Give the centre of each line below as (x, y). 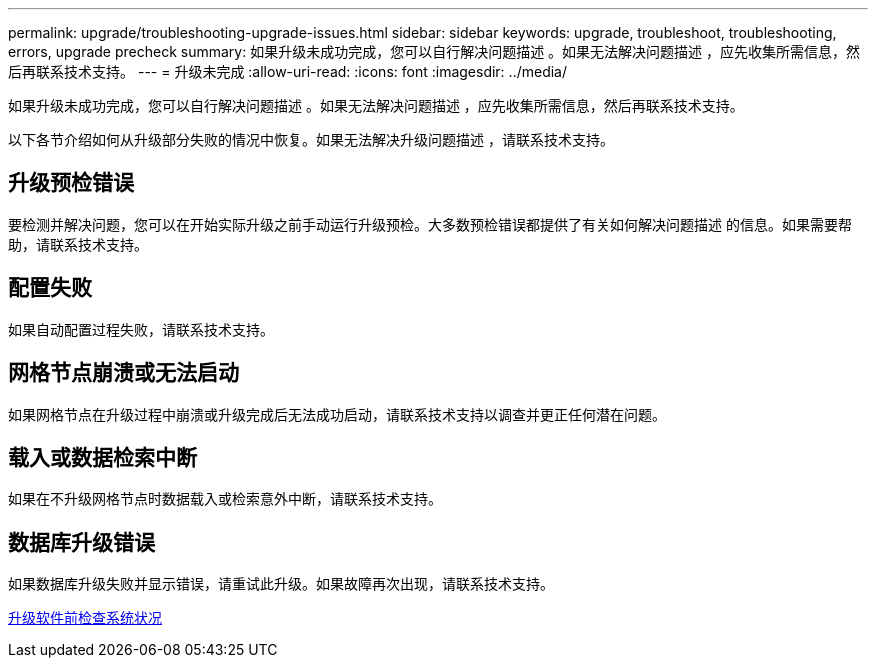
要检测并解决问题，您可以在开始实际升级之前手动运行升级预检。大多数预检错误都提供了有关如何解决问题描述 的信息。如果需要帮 (430, 224)
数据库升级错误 (81, 542)
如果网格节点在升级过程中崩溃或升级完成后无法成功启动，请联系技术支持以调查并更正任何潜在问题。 (337, 414)
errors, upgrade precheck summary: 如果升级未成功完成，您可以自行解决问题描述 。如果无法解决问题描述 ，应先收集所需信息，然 (434, 51)
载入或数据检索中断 (102, 457)
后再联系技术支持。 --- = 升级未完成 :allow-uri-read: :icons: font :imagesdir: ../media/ (288, 71)
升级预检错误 (71, 183)
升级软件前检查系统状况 (85, 618)
